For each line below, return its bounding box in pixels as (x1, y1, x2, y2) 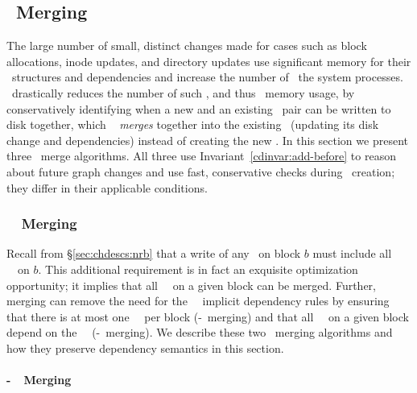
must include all (312, 245, 392, 262)
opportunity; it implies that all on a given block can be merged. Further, (6, 276, 376, 293)
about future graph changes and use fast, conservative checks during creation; (6, 163, 395, 180)
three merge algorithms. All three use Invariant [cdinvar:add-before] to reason (6, 147, 396, 164)
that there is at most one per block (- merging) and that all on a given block (6, 308, 409, 325)
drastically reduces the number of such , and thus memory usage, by (11, 84, 355, 101)
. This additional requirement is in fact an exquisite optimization (38, 260, 358, 277)
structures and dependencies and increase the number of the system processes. (11, 68, 403, 85)
